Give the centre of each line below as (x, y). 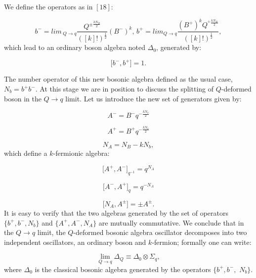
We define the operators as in (48, 6)
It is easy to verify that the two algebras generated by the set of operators (116, 212)
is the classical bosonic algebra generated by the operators (123, 269)
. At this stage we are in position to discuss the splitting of (125, 89)
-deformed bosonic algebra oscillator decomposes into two (160, 232)
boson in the (23, 98)
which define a (26, 153)
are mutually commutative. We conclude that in (171, 222)
